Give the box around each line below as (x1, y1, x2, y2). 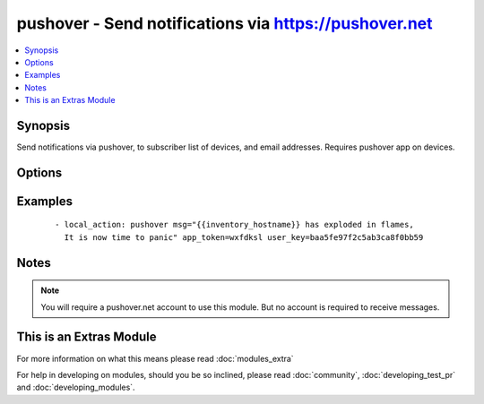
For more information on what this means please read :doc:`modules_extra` (16, 353, 295, 364)
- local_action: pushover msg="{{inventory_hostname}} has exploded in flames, (55, 219, 414, 230)
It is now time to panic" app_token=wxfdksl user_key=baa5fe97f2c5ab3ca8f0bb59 (64, 232, 424, 242)
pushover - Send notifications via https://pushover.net (16, 13, 434, 33)
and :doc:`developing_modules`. (16, 382, 135, 393)
